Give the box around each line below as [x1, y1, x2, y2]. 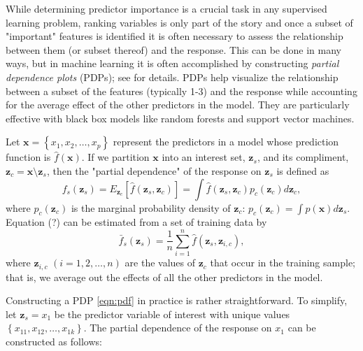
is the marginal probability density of [71, 200, 231, 215]
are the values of [124, 255, 196, 270]
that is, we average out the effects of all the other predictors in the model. [6, 269, 323, 284]
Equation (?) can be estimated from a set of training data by [6, 215, 267, 229]
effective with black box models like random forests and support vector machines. [6, 110, 355, 125]
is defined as [276, 163, 329, 178]
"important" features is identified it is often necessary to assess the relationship [6, 29, 343, 43]
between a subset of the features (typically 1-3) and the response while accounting [6, 83, 357, 98]
